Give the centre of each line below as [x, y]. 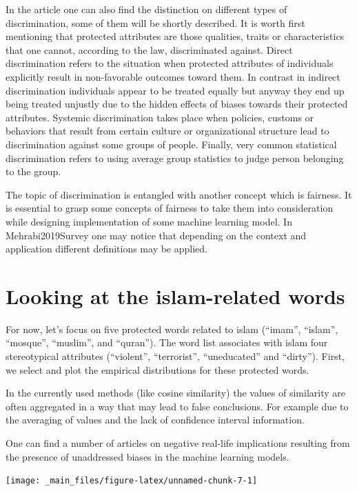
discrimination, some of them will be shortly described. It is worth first [155, 22]
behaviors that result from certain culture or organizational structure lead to [167, 131]
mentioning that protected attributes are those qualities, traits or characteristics [175, 36]
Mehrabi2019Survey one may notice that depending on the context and [156, 235]
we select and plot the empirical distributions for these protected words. [157, 369]
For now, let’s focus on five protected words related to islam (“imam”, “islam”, [172, 329]
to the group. [33, 171]
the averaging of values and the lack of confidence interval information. [155, 420]
